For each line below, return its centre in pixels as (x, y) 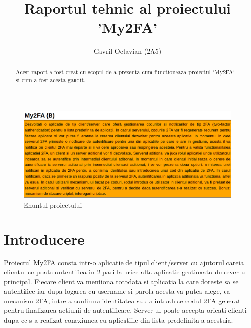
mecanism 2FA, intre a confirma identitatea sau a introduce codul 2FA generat (122, 300)
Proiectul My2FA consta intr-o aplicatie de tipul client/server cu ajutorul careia (124, 262)
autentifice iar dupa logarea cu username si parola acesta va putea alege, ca (117, 291)
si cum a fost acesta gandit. (50, 80)
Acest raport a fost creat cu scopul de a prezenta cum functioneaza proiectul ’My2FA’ (125, 71)
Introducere (44, 238)
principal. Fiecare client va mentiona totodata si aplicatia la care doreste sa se (121, 281)
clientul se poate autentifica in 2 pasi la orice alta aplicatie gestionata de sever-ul (125, 272)
